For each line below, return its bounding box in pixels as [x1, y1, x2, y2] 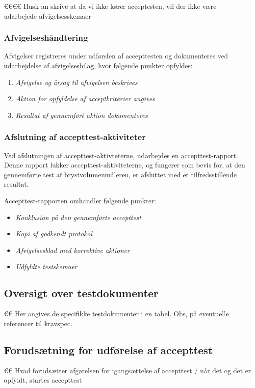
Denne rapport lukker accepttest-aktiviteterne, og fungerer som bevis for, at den [4, 160, 245, 170]
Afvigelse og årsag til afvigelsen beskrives [15, 77, 138, 87]
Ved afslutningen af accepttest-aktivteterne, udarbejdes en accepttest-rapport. [4, 150, 238, 160]
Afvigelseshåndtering [4, 31, 88, 44]
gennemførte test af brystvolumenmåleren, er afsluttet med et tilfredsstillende [4, 169, 237, 179]
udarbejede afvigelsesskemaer [4, 10, 91, 21]
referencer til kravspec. [4, 318, 73, 328]
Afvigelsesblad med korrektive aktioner [15, 245, 130, 255]
